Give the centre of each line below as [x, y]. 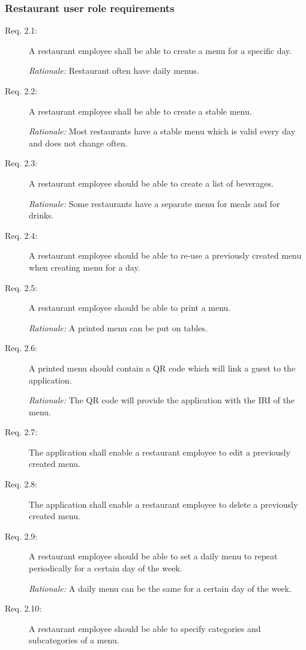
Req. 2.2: [21, 91]
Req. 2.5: [21, 287]
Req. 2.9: [21, 536]
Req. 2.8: [21, 484]
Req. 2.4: [21, 235]
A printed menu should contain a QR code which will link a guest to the [162, 368]
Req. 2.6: [21, 348]
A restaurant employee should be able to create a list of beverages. [151, 183]
